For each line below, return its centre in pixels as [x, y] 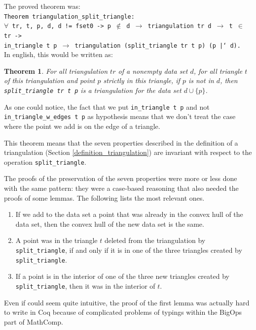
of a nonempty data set [153, 71]
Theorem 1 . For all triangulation [56, 71]
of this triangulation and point [50, 80]
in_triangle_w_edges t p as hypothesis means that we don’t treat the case [120, 116]
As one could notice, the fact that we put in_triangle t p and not [107, 106]
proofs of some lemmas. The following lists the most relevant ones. [104, 197]
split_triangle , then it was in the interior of [85, 285]
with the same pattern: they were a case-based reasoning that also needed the [121, 188]
